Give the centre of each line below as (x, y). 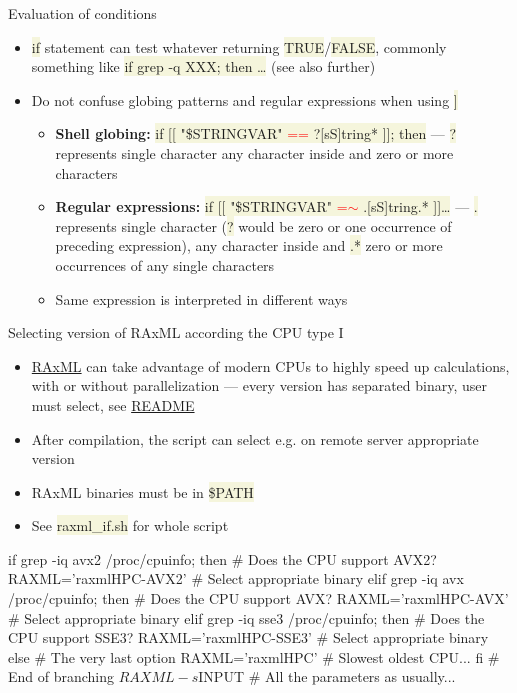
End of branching (61, 676)
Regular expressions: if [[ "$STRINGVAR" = (201, 206)
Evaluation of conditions (82, 13)
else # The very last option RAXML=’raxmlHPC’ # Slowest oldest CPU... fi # (254, 656)
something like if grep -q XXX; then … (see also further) (203, 66)
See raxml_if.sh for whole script (130, 525)
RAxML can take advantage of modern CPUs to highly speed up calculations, (270, 365)
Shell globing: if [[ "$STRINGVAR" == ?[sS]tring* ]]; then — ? (256, 133)
